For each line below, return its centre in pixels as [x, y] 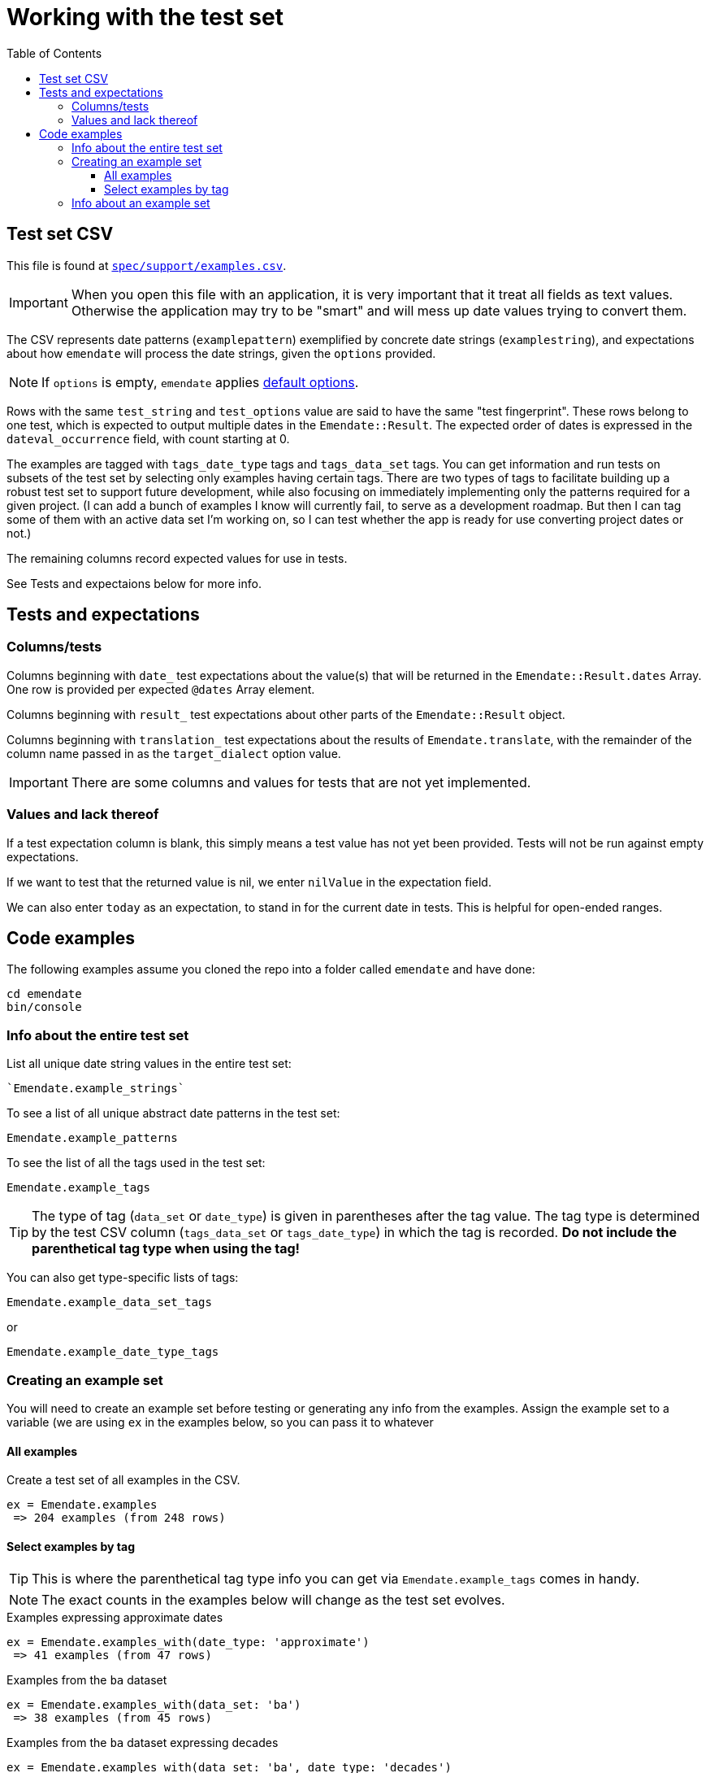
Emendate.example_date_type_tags [113, 1352]
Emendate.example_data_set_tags [109, 1303]
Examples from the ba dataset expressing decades [143, 1743]
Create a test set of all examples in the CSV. [123, 1480]
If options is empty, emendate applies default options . [200, 382]
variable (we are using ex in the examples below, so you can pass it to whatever [220, 1422]
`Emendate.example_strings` [96, 1089]
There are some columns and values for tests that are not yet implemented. [301, 782]
